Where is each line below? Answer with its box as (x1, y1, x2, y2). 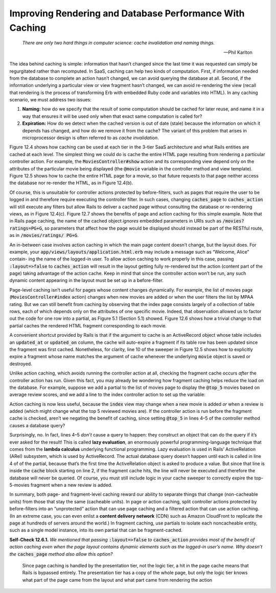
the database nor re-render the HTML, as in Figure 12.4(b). (9, 180, 133, 186)
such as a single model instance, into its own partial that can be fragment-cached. (9, 527, 182, 533)
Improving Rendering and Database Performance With (9, 8, 245, 19)
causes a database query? (9, 422, 65, 428)
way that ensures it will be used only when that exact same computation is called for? (22, 113, 202, 119)
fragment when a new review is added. (30, 482, 112, 488)
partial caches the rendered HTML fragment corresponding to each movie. (9, 322, 167, 328)
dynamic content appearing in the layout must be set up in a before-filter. (9, 277, 164, 283)
